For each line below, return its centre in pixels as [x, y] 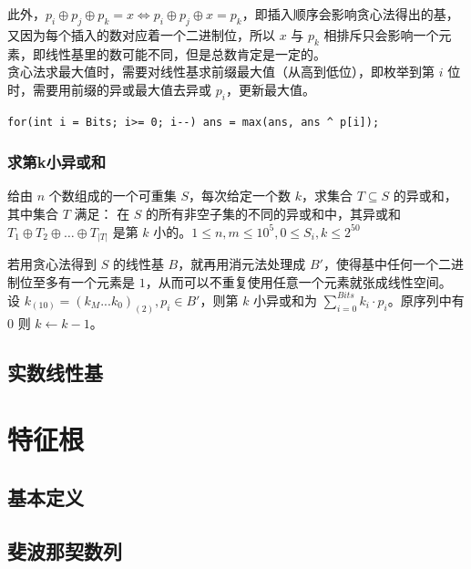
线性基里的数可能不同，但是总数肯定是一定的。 [185, 53]
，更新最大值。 [270, 89]
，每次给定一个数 [240, 196]
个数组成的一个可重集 [113, 196]
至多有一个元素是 [83, 281]
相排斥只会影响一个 [381, 34]
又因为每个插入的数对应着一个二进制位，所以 [141, 34]
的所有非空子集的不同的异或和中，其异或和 [274, 213]
